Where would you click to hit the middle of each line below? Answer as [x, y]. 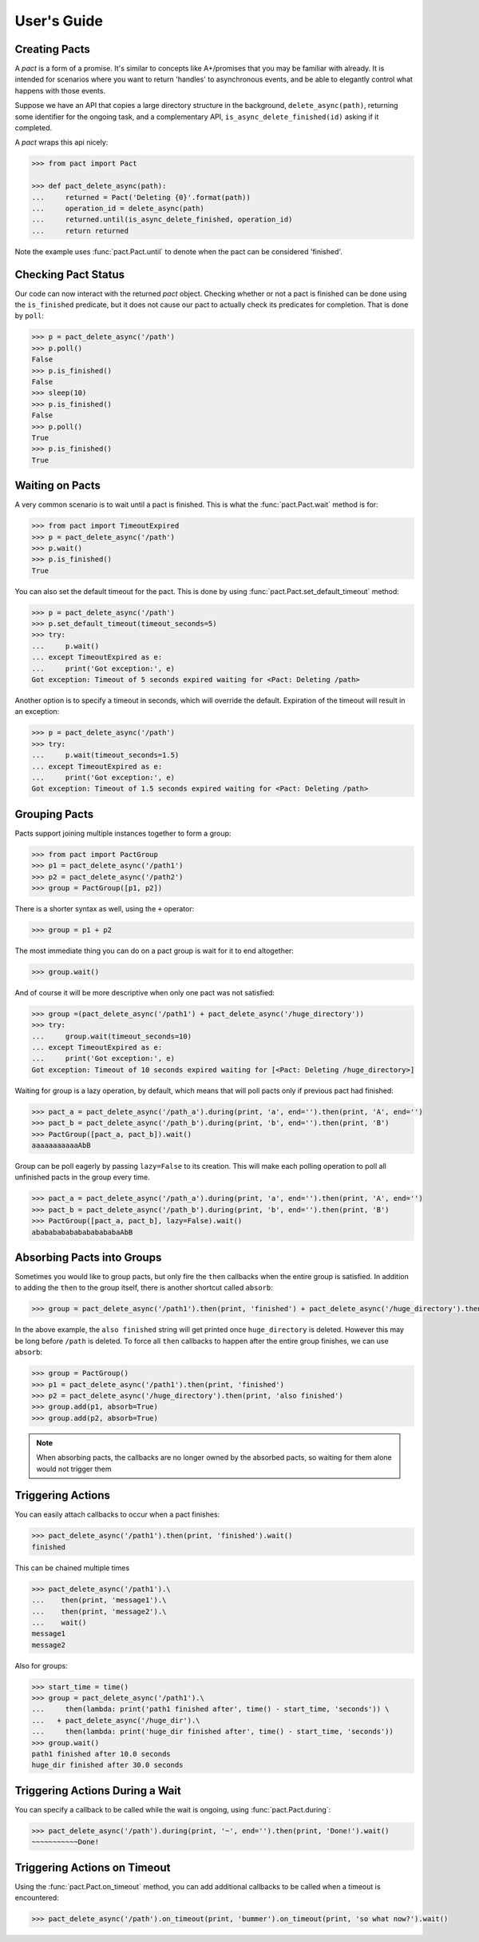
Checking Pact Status [70, 275]
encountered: [37, 1898]
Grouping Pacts [54, 814]
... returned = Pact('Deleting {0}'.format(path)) [141, 197]
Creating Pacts [53, 49]
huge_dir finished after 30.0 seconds [107, 1765]
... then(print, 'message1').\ [99, 1600]
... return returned [80, 231]
